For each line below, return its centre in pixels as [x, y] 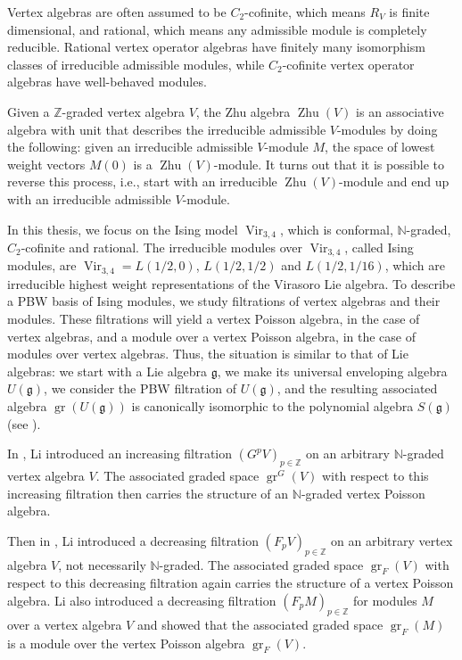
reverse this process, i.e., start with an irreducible [142, 181]
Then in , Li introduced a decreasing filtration [133, 540]
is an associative [400, 111]
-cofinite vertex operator [348, 64]
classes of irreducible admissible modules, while [136, 64]
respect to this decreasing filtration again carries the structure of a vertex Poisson [231, 583]
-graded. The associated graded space [261, 564]
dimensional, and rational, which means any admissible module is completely [217, 29]
